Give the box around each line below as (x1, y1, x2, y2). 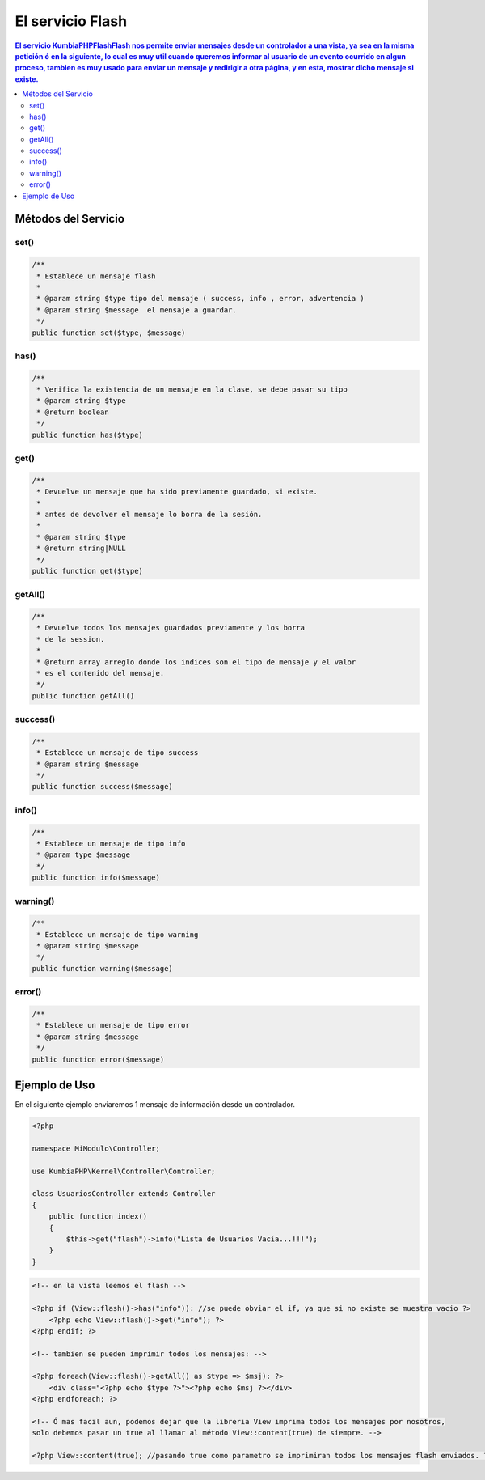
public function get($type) (32, 566, 143, 575)
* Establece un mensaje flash (36, 271, 157, 281)
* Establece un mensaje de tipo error (36, 1020, 190, 1030)
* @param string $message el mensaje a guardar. (36, 305, 238, 315)
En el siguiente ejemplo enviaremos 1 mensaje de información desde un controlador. (15, 1100, 295, 1109)
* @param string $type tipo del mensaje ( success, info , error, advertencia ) (36, 294, 365, 303)
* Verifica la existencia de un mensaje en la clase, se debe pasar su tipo (36, 385, 348, 394)
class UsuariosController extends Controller (32, 1190, 216, 1198)
